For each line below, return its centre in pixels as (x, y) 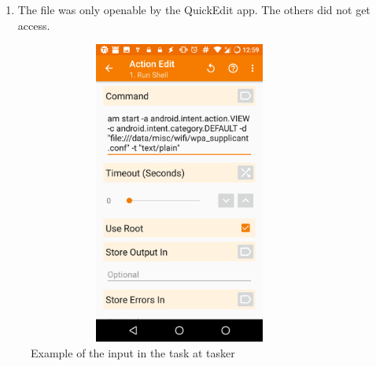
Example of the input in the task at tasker (133, 352)
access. (34, 25)
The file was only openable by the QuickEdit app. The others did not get (194, 9)
